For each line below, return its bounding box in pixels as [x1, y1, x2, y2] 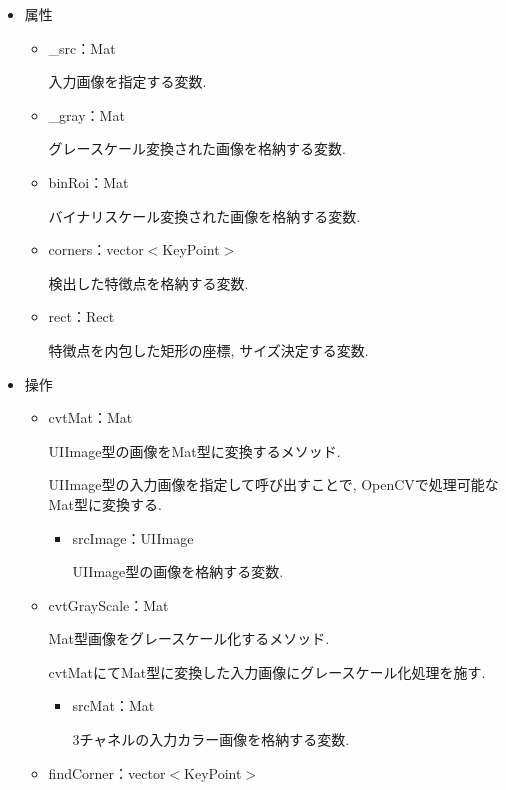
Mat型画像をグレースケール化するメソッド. [48, 628, 330, 649]
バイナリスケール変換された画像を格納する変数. [48, 205, 361, 226]
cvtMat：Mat [48, 407, 133, 428]
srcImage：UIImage [72, 527, 194, 548]
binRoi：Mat [48, 171, 129, 192]
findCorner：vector [48, 762, 166, 783]
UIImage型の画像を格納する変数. [72, 561, 284, 582]
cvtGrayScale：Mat [48, 594, 169, 615]
